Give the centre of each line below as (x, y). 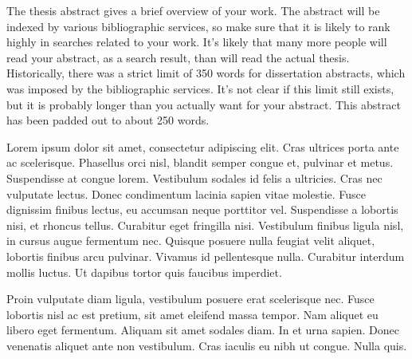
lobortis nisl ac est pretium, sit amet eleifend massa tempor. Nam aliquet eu (192, 314)
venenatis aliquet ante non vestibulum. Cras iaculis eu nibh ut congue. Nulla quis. (207, 345)
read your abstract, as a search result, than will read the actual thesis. (178, 57)
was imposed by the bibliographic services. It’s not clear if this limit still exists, (200, 88)
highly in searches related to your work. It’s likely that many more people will (197, 42)
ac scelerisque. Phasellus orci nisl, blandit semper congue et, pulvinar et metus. (200, 162)
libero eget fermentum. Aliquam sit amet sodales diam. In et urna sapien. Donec (203, 330)
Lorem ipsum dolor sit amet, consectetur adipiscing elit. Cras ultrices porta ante (203, 146)
